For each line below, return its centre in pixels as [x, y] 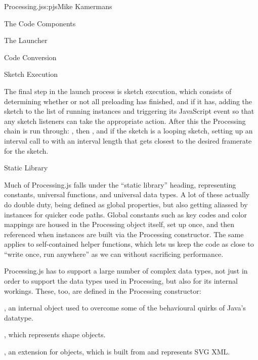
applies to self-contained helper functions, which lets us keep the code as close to [129, 244]
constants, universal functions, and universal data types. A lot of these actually [127, 194]
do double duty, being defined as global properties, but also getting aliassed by [126, 204]
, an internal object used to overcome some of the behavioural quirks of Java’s [125, 308]
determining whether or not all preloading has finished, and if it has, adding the [128, 101]
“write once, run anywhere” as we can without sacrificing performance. [114, 254]
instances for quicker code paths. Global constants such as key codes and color [125, 214]
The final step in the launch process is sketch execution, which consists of [118, 91]
